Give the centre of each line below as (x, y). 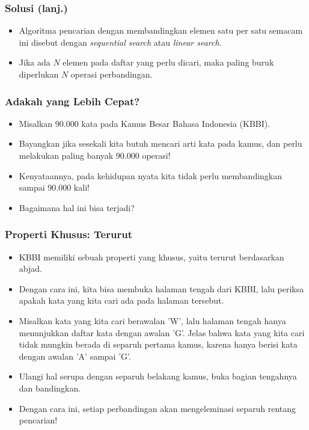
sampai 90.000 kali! (54, 187)
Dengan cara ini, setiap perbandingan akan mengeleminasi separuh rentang (158, 408)
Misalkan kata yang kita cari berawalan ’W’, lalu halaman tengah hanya (152, 320)
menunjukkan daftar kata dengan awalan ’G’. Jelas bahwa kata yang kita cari (162, 332)
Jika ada (35, 62)
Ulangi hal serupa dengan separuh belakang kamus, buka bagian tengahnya (158, 376)
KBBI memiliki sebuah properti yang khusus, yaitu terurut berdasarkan (151, 256)
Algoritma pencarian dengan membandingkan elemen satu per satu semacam (161, 30)
